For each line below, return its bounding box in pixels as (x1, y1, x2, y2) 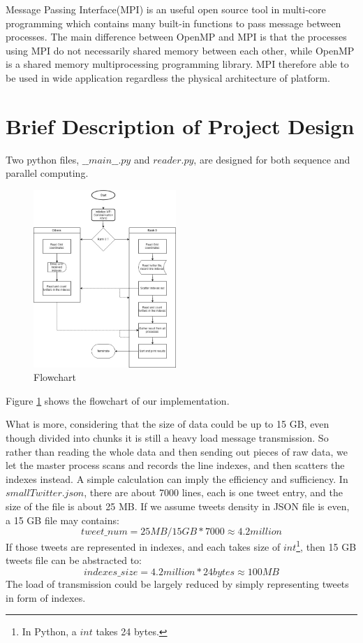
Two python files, (6, 152, 80, 166)
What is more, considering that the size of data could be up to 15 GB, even (6, 417, 329, 431)
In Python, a (22, 624, 77, 639)
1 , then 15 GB (296, 537, 357, 554)
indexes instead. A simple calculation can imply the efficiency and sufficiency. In (6, 471, 348, 486)
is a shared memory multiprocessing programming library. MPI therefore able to (6, 57, 349, 71)
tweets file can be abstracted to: (6, 553, 142, 568)
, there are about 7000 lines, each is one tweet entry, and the (84, 485, 343, 500)
